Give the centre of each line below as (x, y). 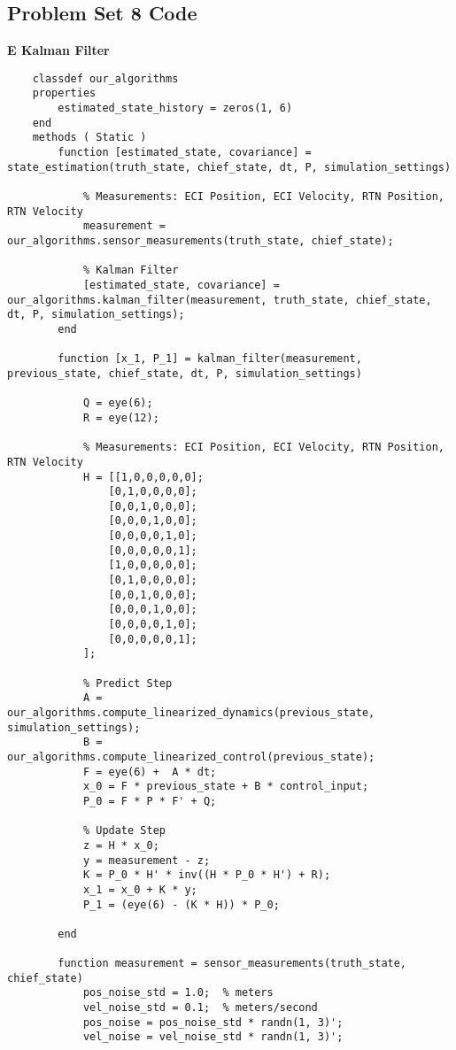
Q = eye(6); (118, 403)
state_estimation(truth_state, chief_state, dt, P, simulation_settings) (229, 167)
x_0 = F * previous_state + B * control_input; (226, 787)
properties (64, 93)
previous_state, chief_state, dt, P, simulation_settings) (185, 373)
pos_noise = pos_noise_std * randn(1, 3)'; (213, 1022)
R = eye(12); (121, 417)
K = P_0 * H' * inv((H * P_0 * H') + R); (207, 875)
